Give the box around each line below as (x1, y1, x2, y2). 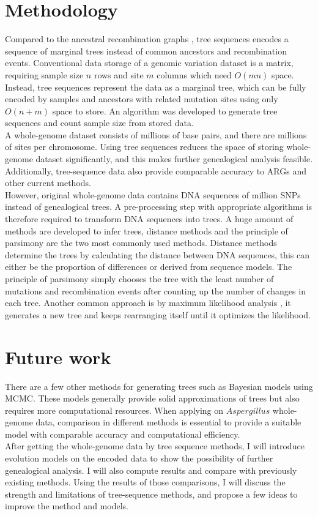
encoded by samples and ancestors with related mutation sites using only (5, 92, 278, 105)
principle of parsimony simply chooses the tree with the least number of (5, 272, 274, 285)
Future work (5, 344, 111, 369)
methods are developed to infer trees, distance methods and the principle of (5, 224, 288, 237)
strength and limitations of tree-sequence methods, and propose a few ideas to (5, 487, 298, 500)
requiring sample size (5, 68, 84, 81)
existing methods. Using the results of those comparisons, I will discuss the (5, 476, 286, 488)
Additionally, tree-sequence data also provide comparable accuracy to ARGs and (5, 164, 307, 177)
